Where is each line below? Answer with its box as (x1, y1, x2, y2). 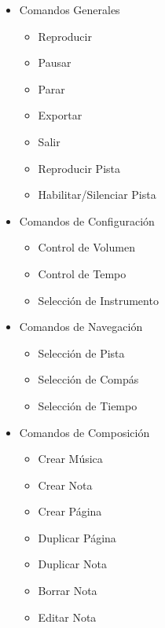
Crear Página (38, 503, 102, 520)
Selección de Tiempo (38, 397, 137, 413)
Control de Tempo (38, 265, 126, 281)
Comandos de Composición (19, 424, 150, 440)
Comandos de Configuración (19, 212, 155, 229)
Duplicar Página (38, 529, 116, 545)
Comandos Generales (19, 2, 120, 17)
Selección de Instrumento (38, 292, 159, 308)
